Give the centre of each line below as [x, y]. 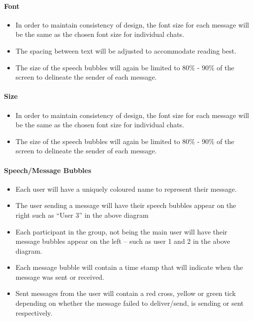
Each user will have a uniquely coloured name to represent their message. [126, 189]
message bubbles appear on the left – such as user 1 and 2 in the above [123, 241]
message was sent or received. [60, 277]
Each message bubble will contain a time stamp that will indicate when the [129, 267]
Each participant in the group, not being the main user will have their [121, 231]
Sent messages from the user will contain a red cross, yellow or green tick [126, 293]
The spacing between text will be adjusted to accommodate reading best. [126, 50]
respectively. [34, 312]
